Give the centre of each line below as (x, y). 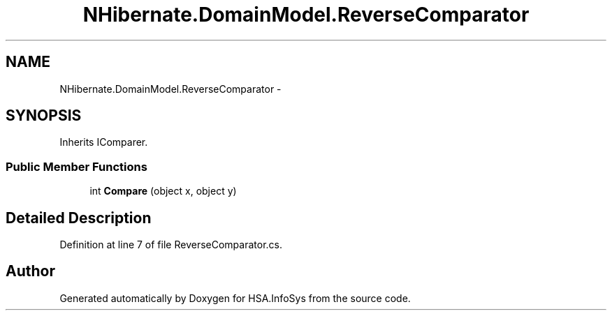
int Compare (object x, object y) (163, 191)
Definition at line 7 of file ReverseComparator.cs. (171, 245)
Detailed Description (79, 218)
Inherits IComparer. (104, 142)
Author (30, 271)
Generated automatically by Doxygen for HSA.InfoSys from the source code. (235, 298)
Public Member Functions (76, 166)
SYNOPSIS (44, 116)
